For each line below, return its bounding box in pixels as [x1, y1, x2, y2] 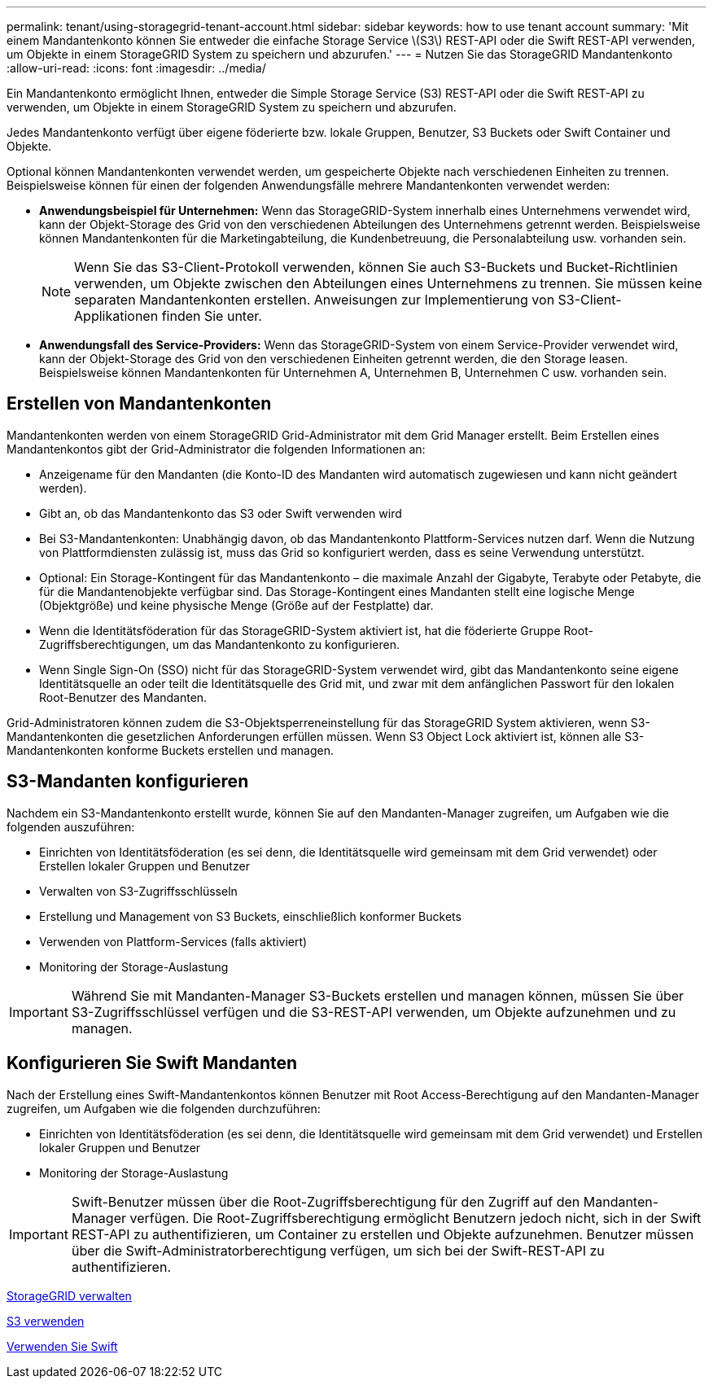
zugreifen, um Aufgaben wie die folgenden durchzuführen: [7, 1101, 321, 1115]
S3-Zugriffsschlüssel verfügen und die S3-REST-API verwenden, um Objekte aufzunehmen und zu [71, 1003, 676, 1020]
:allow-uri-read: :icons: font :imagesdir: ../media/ [7, 61, 266, 75]
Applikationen [74, 308, 159, 324]
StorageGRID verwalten [7, 1288, 132, 1303]
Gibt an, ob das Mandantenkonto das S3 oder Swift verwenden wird [39, 506, 402, 520]
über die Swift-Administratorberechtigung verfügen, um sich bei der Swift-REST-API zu [71, 1242, 605, 1259]
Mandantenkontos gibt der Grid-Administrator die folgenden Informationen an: [7, 441, 426, 456]
